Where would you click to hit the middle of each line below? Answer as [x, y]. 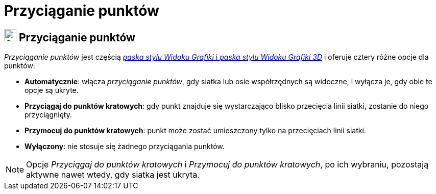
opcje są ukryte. [52, 90]
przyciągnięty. [48, 115]
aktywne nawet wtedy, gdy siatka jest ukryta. [113, 175]
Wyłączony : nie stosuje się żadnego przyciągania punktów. [125, 147]
